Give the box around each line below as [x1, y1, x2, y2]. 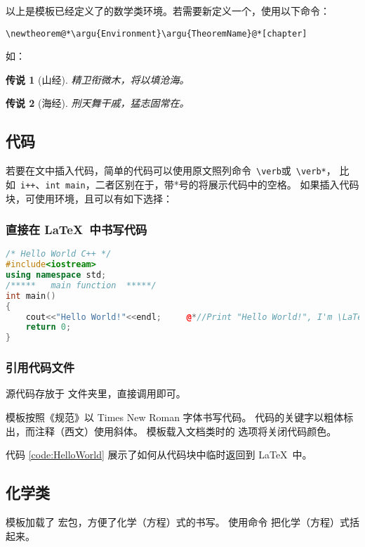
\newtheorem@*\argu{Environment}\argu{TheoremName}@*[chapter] [6, 28, 307, 39]
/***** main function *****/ [6, 280, 157, 290]
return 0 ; [25, 322, 72, 333]
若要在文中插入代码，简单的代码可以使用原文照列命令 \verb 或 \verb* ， [6, 163, 336, 178]
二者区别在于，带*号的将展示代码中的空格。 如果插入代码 [95, 176, 359, 191]
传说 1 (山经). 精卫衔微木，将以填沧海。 [6, 72, 190, 86]
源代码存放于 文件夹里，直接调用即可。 [6, 386, 186, 401]
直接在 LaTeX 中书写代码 [6, 221, 147, 238]
